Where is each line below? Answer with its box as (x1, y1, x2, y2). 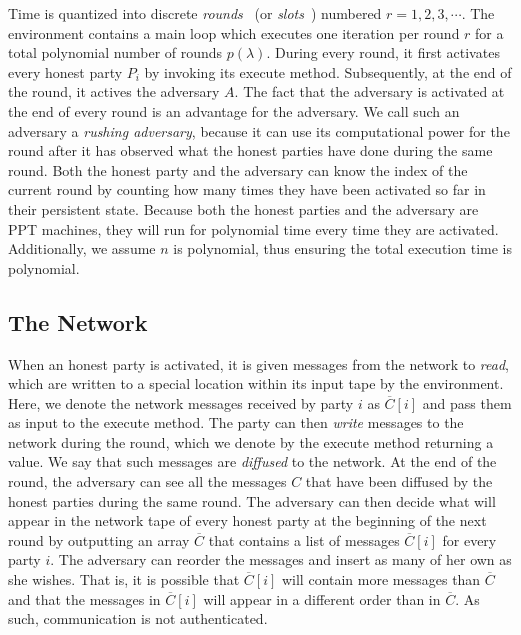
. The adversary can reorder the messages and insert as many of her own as (50, 549, 512, 570)
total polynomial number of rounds (8, 42, 223, 63)
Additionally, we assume (8, 238, 156, 259)
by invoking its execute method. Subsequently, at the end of (144, 61, 512, 82)
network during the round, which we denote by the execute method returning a (8, 431, 494, 452)
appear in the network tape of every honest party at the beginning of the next (8, 510, 487, 531)
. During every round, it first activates (266, 42, 500, 63)
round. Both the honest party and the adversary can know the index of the (8, 159, 468, 180)
